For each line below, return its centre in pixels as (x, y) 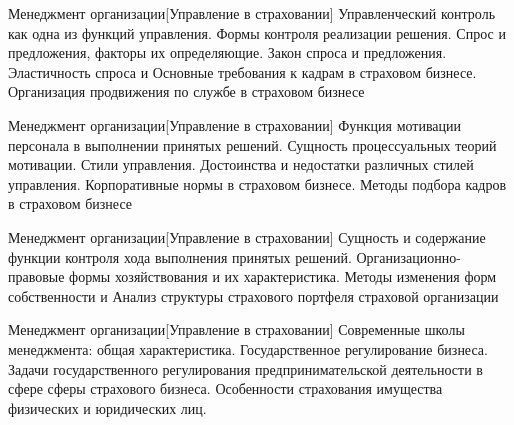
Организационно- (408, 256)
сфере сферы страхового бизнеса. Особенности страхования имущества (225, 388)
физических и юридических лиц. (107, 407)
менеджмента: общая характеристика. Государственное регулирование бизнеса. (248, 348)
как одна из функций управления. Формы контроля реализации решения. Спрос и (257, 32)
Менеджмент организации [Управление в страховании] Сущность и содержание (247, 236)
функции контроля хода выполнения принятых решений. (180, 256)
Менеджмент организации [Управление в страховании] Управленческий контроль (252, 13)
